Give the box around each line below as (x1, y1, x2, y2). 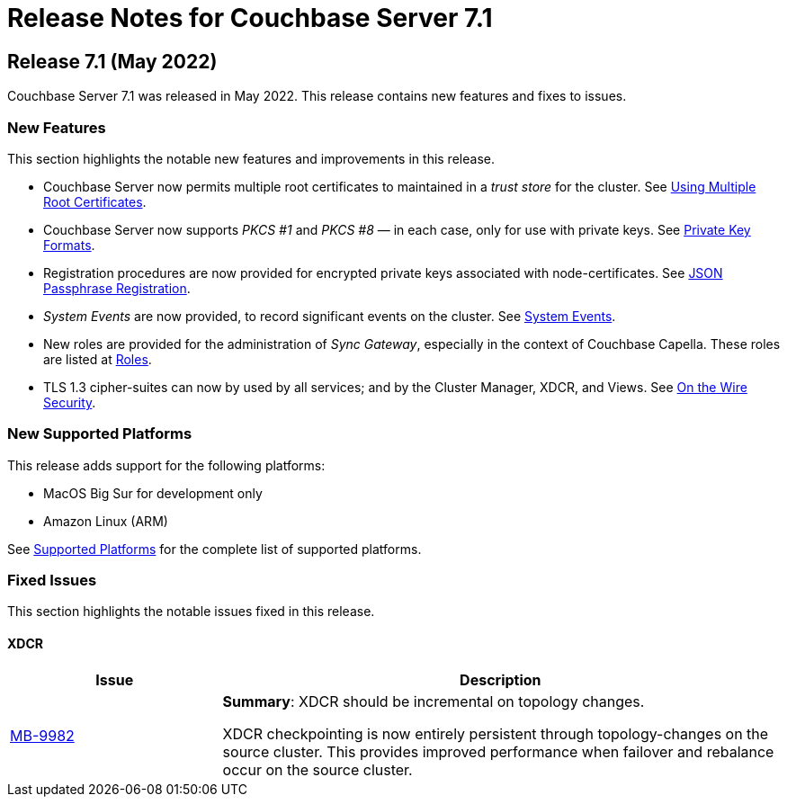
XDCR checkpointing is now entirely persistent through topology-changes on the (222, 724, 769, 743)
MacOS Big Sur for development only (43, 485, 263, 501)
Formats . (43, 237, 95, 253)
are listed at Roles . (43, 351, 152, 367)
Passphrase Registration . (43, 280, 191, 296)
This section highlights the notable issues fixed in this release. (7, 603, 375, 620)
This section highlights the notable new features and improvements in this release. (7, 150, 495, 166)
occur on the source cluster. (222, 760, 413, 779)
